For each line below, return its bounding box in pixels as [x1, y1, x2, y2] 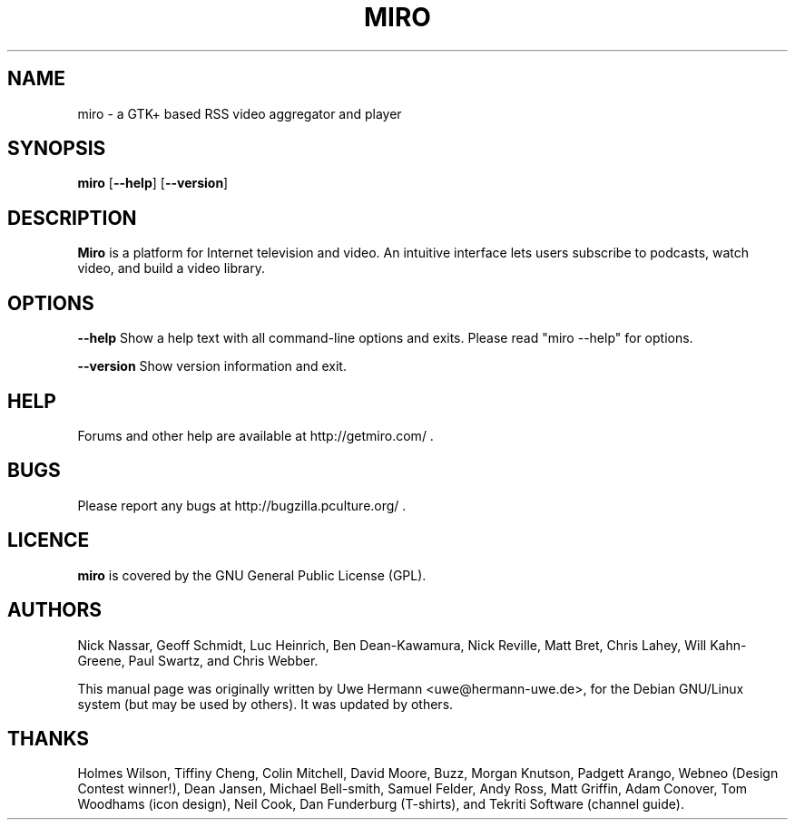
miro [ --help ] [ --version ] [77, 175, 229, 191]
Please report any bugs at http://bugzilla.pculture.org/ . [77, 497, 407, 513]
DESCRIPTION [7, 206, 137, 229]
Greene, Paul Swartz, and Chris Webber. [77, 652, 319, 668]
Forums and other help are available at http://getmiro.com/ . [77, 427, 434, 443]
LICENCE [7, 529, 90, 552]
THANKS [7, 726, 90, 750]
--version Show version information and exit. [77, 358, 347, 375]
